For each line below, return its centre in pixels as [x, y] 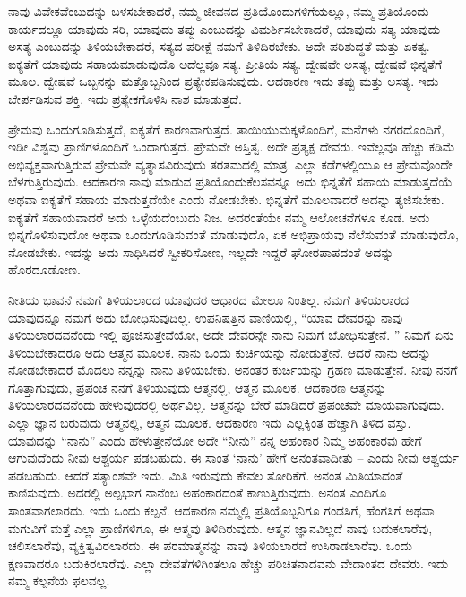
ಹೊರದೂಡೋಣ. [44, 269]
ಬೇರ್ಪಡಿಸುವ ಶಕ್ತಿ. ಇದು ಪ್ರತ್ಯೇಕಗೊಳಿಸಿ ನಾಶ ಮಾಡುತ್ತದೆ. [125, 98]
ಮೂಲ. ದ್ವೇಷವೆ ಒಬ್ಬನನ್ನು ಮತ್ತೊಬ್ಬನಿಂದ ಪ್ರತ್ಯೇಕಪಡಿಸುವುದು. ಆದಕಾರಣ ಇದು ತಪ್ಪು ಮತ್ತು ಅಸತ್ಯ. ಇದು [224, 81]
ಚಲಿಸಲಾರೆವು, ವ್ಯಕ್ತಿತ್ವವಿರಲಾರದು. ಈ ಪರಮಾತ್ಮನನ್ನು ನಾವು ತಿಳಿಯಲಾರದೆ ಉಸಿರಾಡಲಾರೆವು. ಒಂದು [210, 545]
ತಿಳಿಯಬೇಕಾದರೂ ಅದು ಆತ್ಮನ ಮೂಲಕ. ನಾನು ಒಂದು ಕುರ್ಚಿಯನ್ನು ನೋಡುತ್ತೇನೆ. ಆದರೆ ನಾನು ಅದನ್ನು [220, 352]
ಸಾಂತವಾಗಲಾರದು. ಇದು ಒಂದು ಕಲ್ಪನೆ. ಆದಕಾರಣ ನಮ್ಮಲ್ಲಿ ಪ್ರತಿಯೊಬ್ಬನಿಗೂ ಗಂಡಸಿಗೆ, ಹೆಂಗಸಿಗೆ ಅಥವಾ [221, 510]
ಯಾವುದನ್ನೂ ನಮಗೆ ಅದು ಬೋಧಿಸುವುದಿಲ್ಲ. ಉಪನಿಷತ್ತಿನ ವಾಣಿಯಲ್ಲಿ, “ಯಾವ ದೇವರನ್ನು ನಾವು [206, 317]
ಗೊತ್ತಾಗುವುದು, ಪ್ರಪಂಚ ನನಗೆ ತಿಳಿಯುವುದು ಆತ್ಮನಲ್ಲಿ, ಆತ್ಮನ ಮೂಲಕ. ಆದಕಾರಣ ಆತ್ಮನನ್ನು [198, 387]
